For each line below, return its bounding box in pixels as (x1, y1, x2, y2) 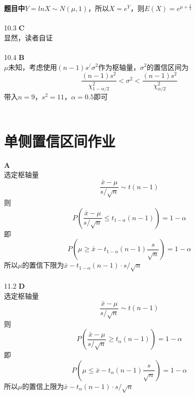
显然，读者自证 (4, 32, 53, 42)
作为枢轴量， (98, 61, 140, 72)
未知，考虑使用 (8, 61, 57, 72)
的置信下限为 (22, 260, 64, 270)
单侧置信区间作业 (4, 130, 116, 151)
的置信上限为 (22, 381, 64, 391)
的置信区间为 (147, 61, 189, 72)
